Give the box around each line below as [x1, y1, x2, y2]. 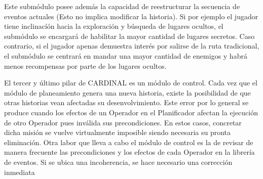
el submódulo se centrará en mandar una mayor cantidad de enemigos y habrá [4, 50, 247, 61]
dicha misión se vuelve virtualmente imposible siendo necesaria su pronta [4, 127, 231, 138]
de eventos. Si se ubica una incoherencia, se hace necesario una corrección [4, 156, 233, 167]
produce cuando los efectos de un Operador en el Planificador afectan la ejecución [4, 107, 258, 117]
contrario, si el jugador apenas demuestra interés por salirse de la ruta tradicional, [4, 40, 259, 51]
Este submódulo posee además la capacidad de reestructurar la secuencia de [4, 1, 240, 11]
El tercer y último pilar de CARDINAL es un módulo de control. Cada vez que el [4, 77, 257, 88]
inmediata [4, 166, 35, 177]
